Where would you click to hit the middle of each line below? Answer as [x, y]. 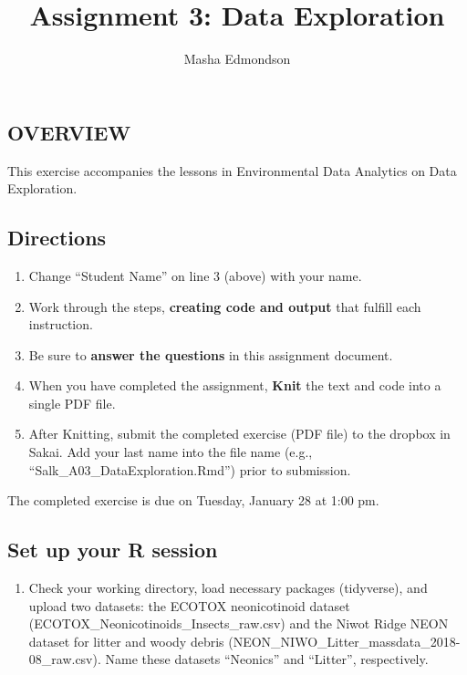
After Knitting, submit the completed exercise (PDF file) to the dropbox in [239, 434]
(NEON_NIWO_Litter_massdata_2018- [344, 641]
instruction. [61, 324]
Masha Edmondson [237, 59]
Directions [57, 238]
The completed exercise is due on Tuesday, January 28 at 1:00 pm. [193, 500]
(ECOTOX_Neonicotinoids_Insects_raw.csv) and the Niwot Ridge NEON [239, 623]
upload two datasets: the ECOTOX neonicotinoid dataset [189, 605]
